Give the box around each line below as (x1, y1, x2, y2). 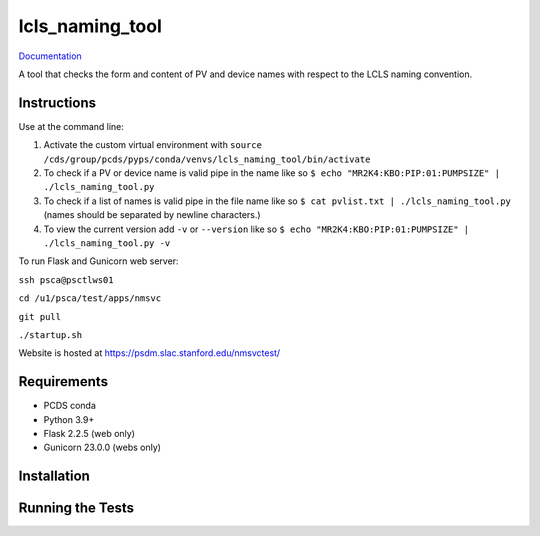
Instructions (18, 94, 97, 111)
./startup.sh (18, 329, 83, 340)
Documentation (18, 50, 82, 62)
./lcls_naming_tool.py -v (43, 237, 171, 249)
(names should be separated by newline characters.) (43, 209, 261, 221)
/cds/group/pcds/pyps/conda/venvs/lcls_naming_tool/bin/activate (43, 153, 371, 165)
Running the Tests (18, 500, 135, 517)
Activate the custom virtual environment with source (43, 139, 262, 151)
